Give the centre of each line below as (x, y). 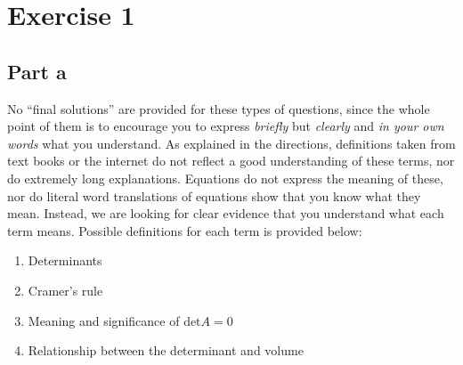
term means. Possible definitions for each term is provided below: (185, 230)
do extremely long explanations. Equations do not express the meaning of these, (225, 178)
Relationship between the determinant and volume (166, 350)
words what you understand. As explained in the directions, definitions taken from (231, 143)
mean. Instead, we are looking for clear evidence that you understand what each (226, 213)
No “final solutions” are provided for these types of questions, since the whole (219, 108)
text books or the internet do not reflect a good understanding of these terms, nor (231, 161)
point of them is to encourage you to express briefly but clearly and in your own (226, 126)
